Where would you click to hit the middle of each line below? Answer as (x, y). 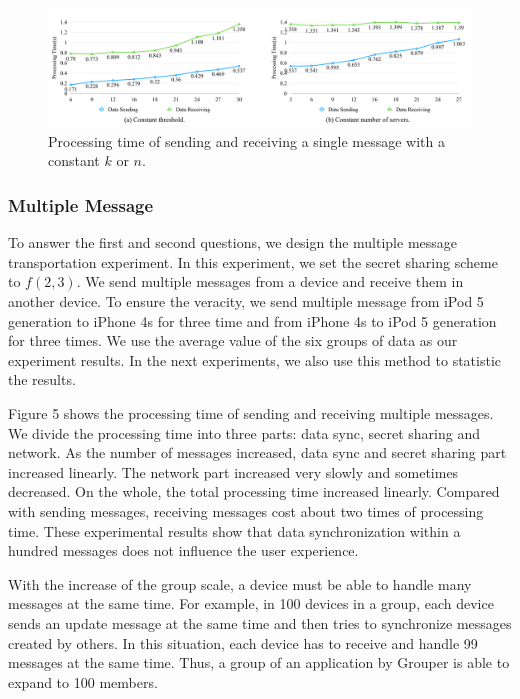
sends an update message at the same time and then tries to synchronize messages (260, 622)
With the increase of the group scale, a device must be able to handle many (240, 583)
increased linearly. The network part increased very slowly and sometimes (233, 471)
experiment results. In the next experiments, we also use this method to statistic (255, 359)
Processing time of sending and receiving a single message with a (246, 140)
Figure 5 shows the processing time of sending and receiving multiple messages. (251, 413)
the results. (42, 379)
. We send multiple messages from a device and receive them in (270, 281)
